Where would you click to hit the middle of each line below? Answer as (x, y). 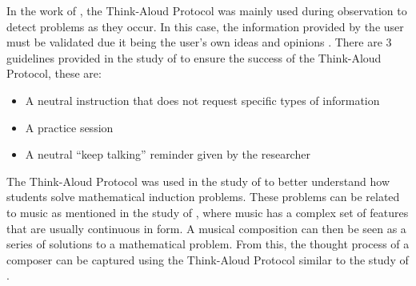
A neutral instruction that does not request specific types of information (202, 100)
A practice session (69, 127)
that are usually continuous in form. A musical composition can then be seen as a (206, 228)
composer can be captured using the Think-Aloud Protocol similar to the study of (208, 259)
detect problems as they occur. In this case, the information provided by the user (205, 26)
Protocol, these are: (54, 73)
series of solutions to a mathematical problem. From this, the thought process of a (208, 244)
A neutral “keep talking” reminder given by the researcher (168, 154)
